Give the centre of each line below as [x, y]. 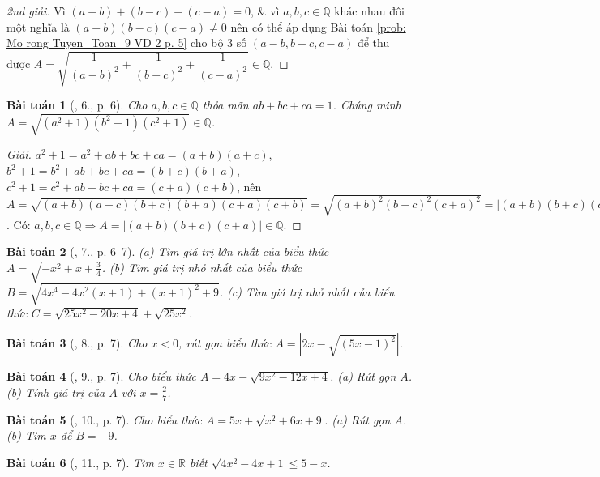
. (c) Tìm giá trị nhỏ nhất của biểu [307, 291]
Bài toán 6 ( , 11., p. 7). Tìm [80, 462]
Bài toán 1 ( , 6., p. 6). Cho [77, 105]
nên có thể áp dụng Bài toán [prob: [318, 26]
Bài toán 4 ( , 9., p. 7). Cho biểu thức [101, 376]
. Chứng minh [367, 105]
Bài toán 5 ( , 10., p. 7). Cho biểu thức [104, 419]
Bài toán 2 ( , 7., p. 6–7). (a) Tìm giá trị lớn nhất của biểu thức [168, 251]
